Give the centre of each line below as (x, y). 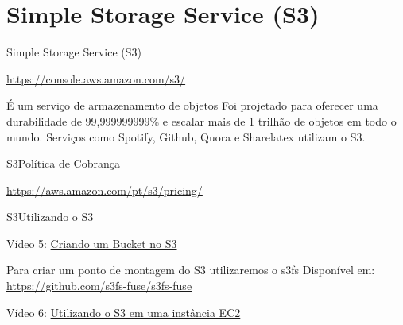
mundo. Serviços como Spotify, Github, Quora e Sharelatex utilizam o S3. (186, 136)
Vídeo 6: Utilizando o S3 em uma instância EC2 (124, 312)
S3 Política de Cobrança (63, 163)
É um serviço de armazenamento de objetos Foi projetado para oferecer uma (192, 105)
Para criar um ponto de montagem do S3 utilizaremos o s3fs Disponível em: (191, 270)
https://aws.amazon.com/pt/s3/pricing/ (105, 190)
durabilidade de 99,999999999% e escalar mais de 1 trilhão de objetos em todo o (201, 120)
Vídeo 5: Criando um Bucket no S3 (92, 243)
